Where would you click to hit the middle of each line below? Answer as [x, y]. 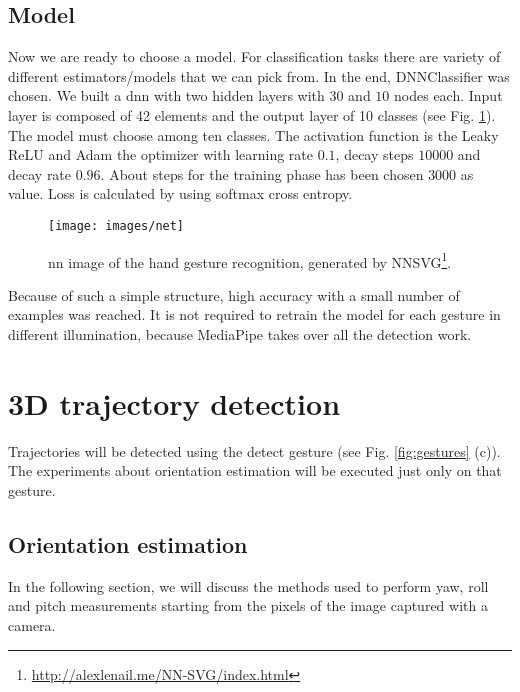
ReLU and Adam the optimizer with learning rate [161, 154]
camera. [32, 624]
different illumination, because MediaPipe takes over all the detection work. [240, 334]
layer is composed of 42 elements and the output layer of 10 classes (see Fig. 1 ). [252, 114]
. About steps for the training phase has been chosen [262, 173]
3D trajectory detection [174, 402]
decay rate [40, 173]
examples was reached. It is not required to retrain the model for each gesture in [254, 314]
